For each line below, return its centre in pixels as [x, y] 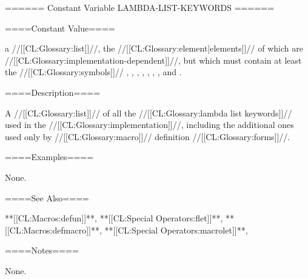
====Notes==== [42, 250]
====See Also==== [47, 197]
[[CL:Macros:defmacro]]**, [53, 230]
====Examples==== [49, 157]
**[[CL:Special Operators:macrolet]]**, [176, 230]
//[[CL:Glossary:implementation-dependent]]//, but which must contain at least [153, 60]
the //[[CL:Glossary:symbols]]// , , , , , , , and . [93, 72]
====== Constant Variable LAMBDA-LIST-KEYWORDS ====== [140, 7]
